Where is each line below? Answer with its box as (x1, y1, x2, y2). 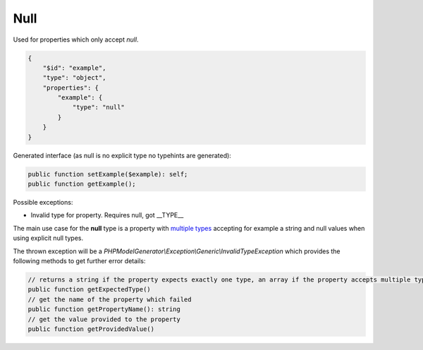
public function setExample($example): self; (27, 170, 188, 178)
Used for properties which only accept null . (13, 35, 139, 44)
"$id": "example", (42, 64, 106, 72)
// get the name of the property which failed (27, 295, 192, 303)
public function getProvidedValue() (27, 325, 155, 333)
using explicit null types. (13, 234, 84, 243)
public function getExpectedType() (27, 286, 151, 294)
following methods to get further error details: (13, 256, 146, 265)
